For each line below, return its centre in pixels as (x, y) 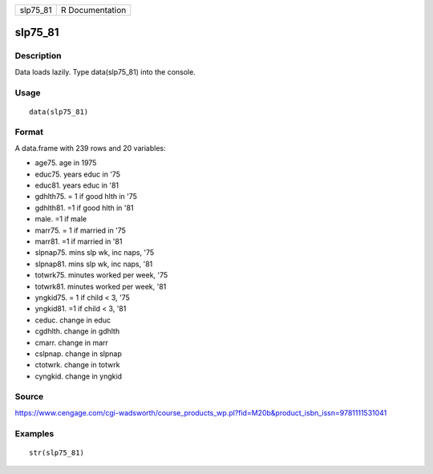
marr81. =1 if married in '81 (79, 241)
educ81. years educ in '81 (77, 185)
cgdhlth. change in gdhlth (77, 331)
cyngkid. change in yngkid (79, 376)
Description (38, 56)
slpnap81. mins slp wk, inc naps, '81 (94, 264)
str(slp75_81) (57, 452)
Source (29, 397)
